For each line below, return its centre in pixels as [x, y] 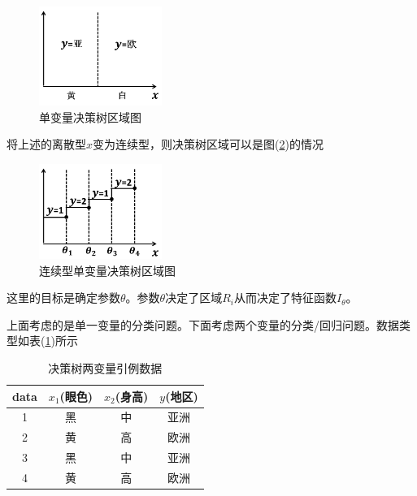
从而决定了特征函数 [285, 298]
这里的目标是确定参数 [63, 298]
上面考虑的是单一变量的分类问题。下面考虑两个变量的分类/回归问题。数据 [203, 324]
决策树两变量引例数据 [105, 367]
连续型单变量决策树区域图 [107, 270]
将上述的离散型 [46, 144]
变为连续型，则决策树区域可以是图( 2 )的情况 [208, 144]
